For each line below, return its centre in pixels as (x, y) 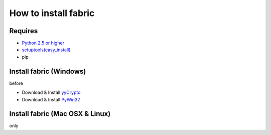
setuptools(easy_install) (46, 50)
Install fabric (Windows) (48, 71)
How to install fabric (52, 13)
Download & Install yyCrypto (51, 92)
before (16, 83)
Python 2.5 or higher (43, 43)
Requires (24, 31)
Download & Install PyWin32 (51, 99)
